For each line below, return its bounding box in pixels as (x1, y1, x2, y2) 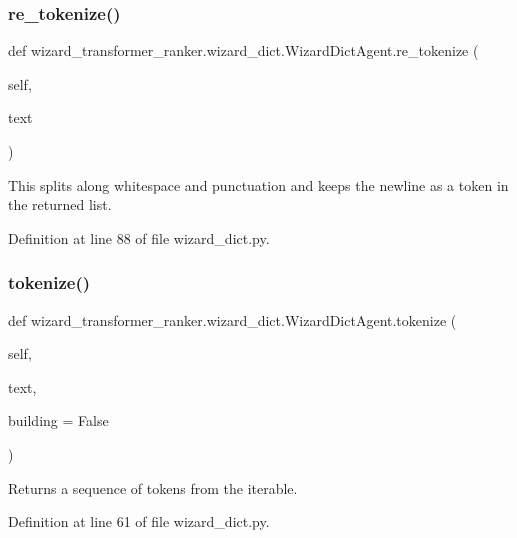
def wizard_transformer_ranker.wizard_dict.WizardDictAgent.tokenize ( (8, 309, 457, 330)
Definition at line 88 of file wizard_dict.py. (8, 227, 270, 248)
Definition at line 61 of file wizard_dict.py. (8, 511, 270, 532)
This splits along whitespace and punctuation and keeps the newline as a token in (8, 174, 509, 195)
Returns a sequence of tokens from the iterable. (8, 477, 298, 498)
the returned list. (8, 194, 112, 215)
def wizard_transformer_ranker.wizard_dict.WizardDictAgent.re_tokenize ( (8, 40, 479, 61)
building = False (8, 410, 109, 431)
